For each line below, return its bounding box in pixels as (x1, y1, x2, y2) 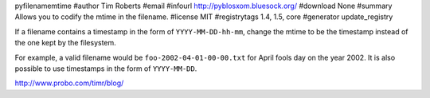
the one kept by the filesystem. (14, 38, 117, 48)
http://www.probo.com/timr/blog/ (14, 78, 124, 88)
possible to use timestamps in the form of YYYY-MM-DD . (14, 64, 197, 73)
